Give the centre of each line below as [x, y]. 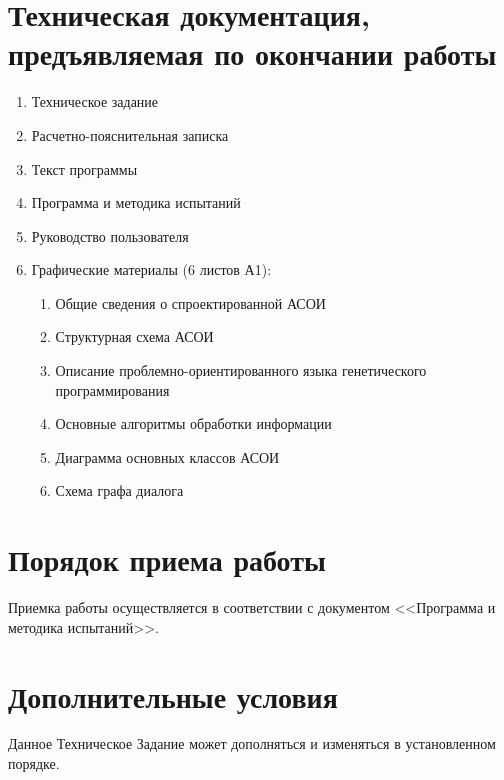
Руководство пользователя [110, 235]
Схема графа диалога [119, 490]
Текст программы [84, 168]
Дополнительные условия [173, 695]
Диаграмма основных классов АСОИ [167, 456]
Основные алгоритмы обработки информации [193, 423]
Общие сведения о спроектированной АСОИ [190, 302]
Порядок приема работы [167, 559]
